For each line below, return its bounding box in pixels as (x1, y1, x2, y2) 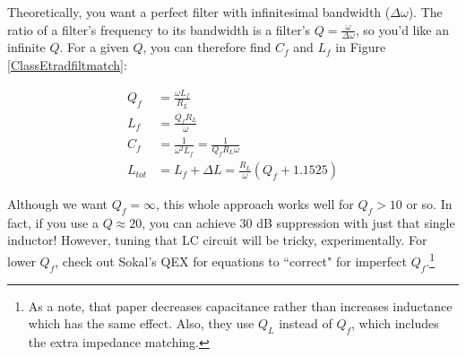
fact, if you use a (7, 213, 99, 231)
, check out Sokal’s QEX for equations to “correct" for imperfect (55, 251, 407, 270)
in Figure (335, 38, 386, 57)
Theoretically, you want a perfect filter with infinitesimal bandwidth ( (7, 3, 391, 21)
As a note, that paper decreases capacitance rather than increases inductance (28, 296, 453, 315)
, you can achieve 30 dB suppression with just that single (142, 213, 455, 231)
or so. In (406, 195, 453, 213)
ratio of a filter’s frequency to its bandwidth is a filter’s (7, 20, 311, 39)
